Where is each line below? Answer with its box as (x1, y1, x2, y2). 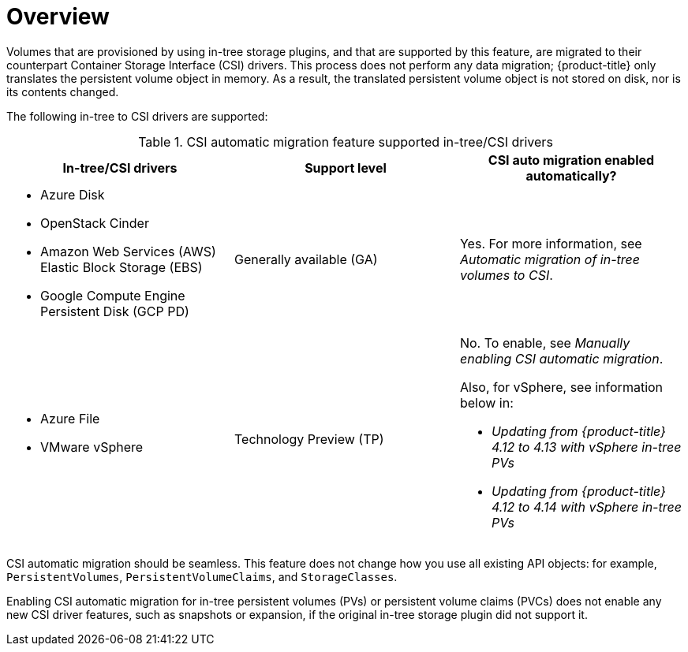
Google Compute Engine (40, 287, 185, 304)
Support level (305, 159, 387, 176)
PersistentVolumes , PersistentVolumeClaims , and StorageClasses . (6, 569, 398, 583)
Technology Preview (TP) (234, 430, 384, 447)
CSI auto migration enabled (488, 151, 655, 168)
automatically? (525, 167, 617, 184)
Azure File (40, 410, 100, 427)
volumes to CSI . (459, 266, 553, 283)
